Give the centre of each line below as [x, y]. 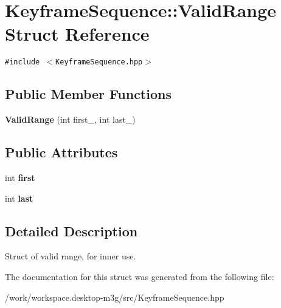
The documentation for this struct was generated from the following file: [140, 276]
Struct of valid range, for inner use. [71, 256]
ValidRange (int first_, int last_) [70, 119]
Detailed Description [71, 231]
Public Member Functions [88, 94]
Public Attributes [61, 152]
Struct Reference [77, 34]
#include [23, 62]
